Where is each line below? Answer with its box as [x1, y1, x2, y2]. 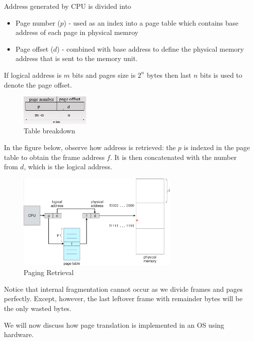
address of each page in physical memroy [15, 27, 138, 37]
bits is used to [200, 69, 243, 80]
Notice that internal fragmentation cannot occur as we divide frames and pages [4, 283, 243, 294]
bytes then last [147, 69, 191, 80]
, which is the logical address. [24, 161, 112, 172]
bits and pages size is [72, 69, 136, 80]
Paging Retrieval [24, 267, 74, 278]
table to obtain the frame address [4, 152, 105, 162]
